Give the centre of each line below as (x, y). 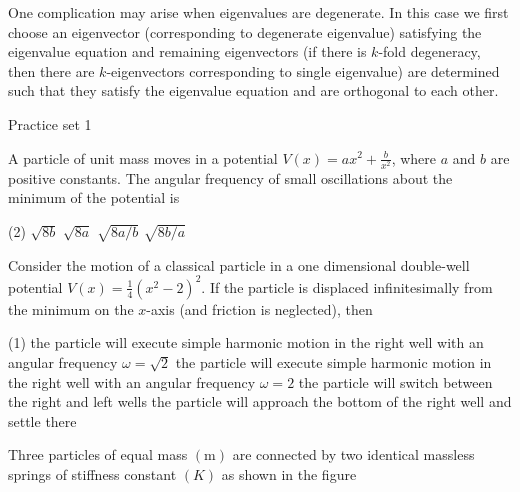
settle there (42, 420)
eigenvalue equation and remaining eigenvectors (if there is (187, 51)
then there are (51, 70)
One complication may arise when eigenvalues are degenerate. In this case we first (258, 12)
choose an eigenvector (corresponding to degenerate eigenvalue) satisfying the (245, 31)
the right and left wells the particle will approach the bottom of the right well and (260, 401)
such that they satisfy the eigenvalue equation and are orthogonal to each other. (253, 90)
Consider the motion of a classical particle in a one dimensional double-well (239, 264)
